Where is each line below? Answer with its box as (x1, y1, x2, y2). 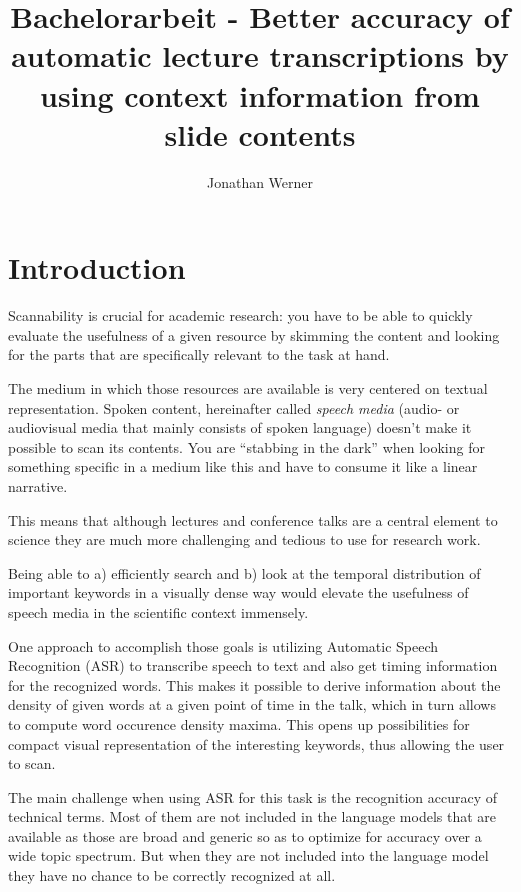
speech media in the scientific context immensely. (8, 601, 309, 622)
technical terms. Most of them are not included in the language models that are (8, 806, 496, 827)
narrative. (8, 475, 68, 496)
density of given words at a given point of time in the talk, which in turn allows (8, 694, 496, 715)
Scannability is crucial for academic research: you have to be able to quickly (8, 305, 473, 326)
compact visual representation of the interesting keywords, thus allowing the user (8, 733, 505, 754)
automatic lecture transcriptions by (11, 35, 509, 76)
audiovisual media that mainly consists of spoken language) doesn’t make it (8, 417, 472, 438)
